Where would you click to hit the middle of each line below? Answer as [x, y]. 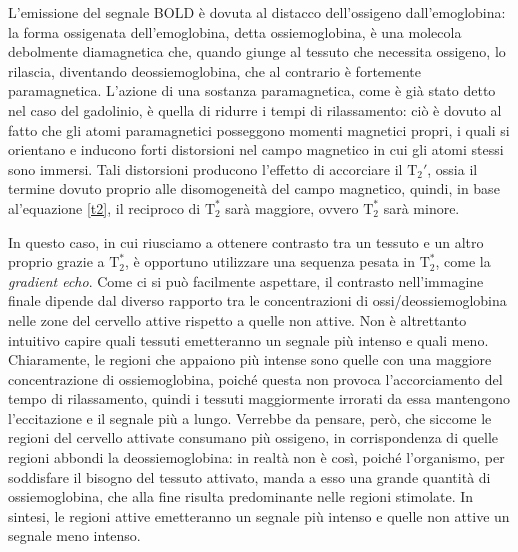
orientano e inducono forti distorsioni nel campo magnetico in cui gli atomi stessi [256, 149]
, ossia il [452, 168]
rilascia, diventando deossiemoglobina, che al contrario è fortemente [214, 70]
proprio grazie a [56, 261]
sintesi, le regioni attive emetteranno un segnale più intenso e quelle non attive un [259, 515]
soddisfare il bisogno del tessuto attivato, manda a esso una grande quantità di [249, 476]
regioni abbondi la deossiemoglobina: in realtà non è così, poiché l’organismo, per [256, 457]
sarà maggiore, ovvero [292, 207]
